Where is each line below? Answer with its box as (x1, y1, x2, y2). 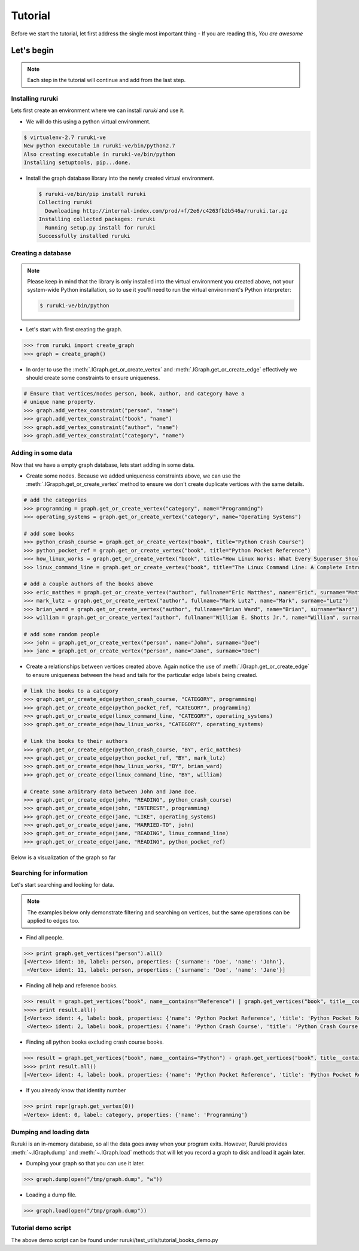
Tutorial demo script (11, 1224, 71, 1232)
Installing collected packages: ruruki (38, 216, 156, 223)
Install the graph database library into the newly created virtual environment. (26, 174, 215, 182)
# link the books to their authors (23, 738, 128, 745)
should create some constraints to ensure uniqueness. (26, 374, 160, 381)
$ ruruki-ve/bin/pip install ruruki (38, 191, 147, 197)
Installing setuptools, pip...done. (23, 159, 132, 166)
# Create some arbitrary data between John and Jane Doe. (23, 788, 197, 795)
